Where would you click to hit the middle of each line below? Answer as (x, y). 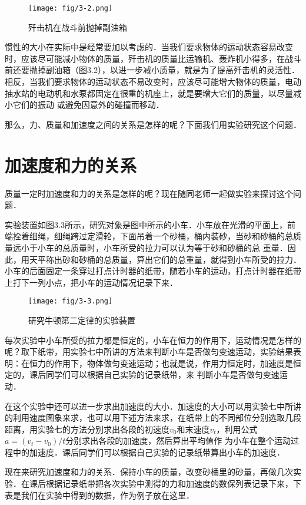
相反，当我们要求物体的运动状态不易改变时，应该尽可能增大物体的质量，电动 (153, 82)
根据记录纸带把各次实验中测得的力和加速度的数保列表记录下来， (169, 483)
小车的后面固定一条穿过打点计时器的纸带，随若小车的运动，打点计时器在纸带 (153, 271)
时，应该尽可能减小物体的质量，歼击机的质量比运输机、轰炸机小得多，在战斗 (153, 58)
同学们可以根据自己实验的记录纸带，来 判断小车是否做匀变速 (162, 374)
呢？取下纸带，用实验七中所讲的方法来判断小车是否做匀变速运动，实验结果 (149, 351)
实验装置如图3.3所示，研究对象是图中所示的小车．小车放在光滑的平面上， (146, 224)
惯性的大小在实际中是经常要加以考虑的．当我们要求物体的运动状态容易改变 (149, 47)
